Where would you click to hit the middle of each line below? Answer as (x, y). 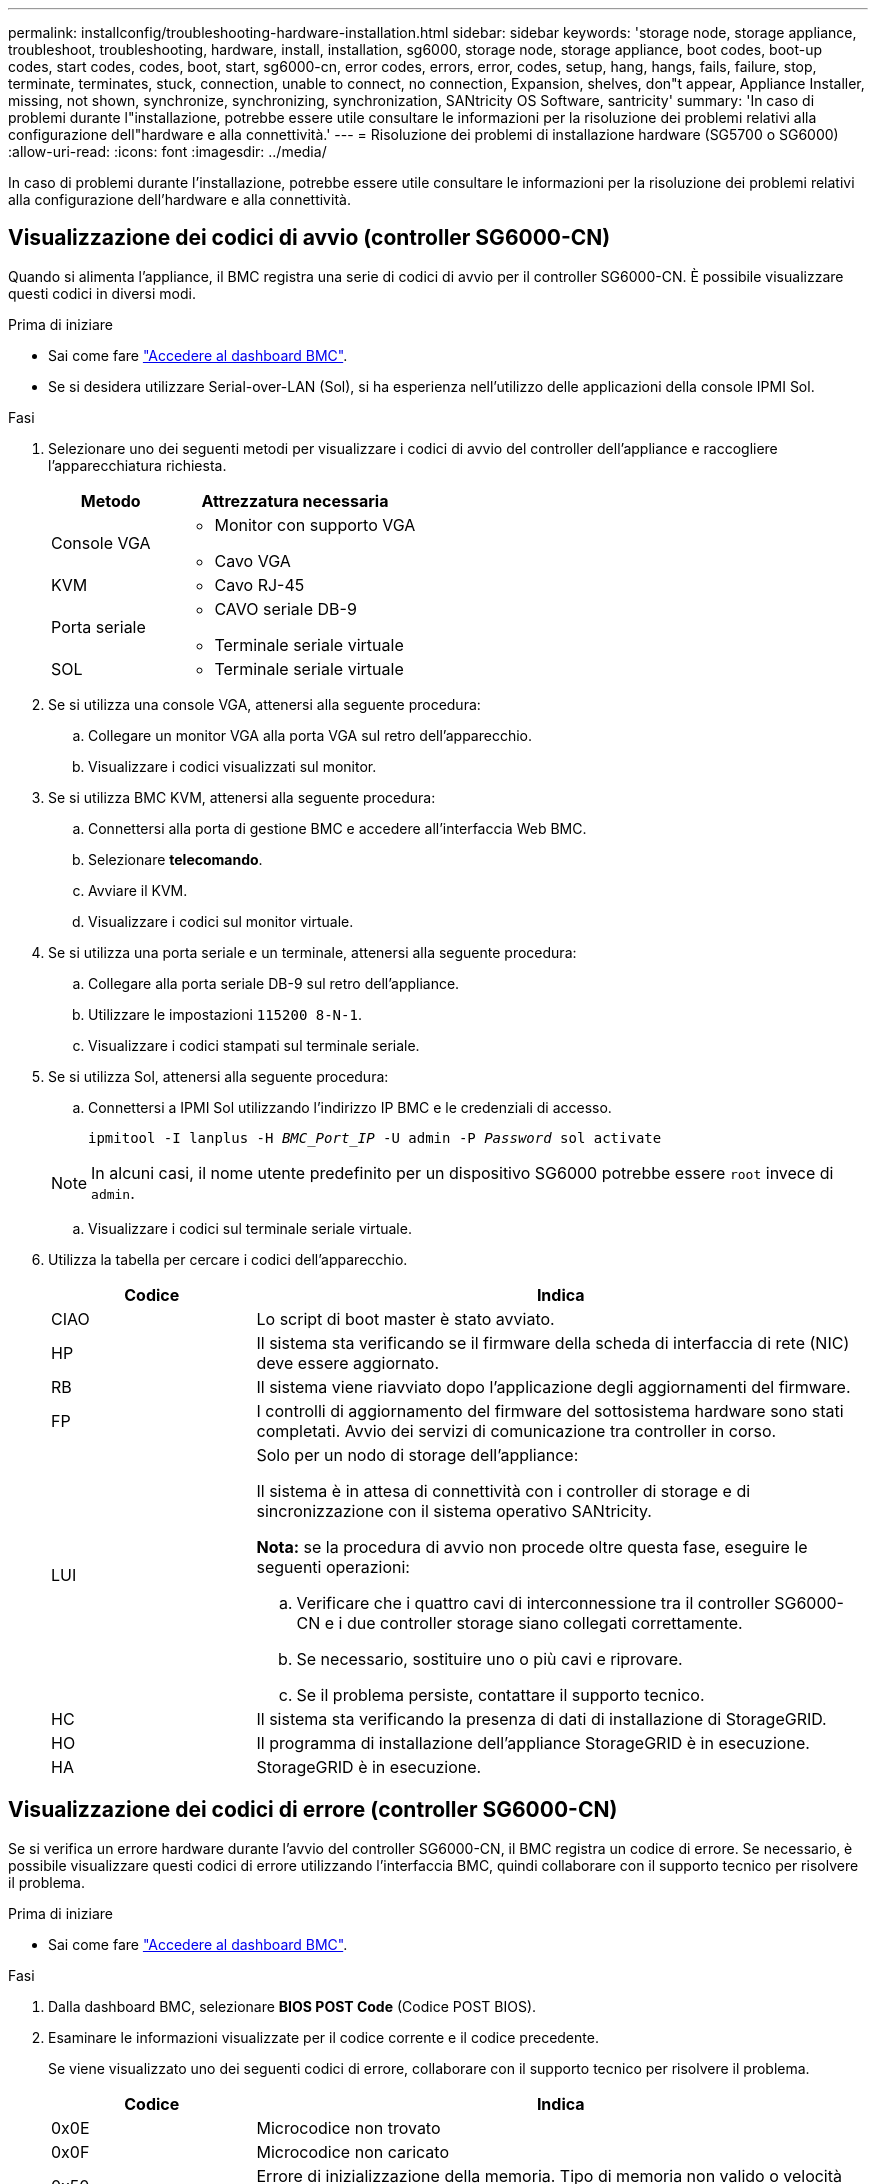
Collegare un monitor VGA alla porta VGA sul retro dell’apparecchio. (310, 735)
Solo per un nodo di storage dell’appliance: (417, 1454)
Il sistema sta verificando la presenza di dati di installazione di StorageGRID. (541, 1718)
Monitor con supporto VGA (315, 524)
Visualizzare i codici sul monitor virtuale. (221, 921)
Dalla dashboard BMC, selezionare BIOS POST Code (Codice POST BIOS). (292, 2006)
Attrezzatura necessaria (295, 500)
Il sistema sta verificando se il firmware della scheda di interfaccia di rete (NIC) (553, 1342)
